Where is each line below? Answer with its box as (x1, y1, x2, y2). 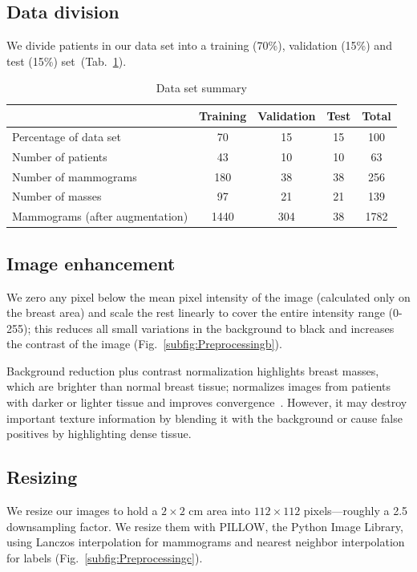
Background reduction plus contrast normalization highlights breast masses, (6, 362, 379, 379)
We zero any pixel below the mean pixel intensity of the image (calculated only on (6, 288, 411, 305)
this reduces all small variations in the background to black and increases (34, 319, 395, 336)
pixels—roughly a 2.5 (303, 502, 408, 519)
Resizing (6, 464, 78, 489)
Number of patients (12, 148, 107, 164)
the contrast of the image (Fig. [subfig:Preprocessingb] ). (6, 335, 282, 352)
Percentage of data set (12, 128, 122, 144)
